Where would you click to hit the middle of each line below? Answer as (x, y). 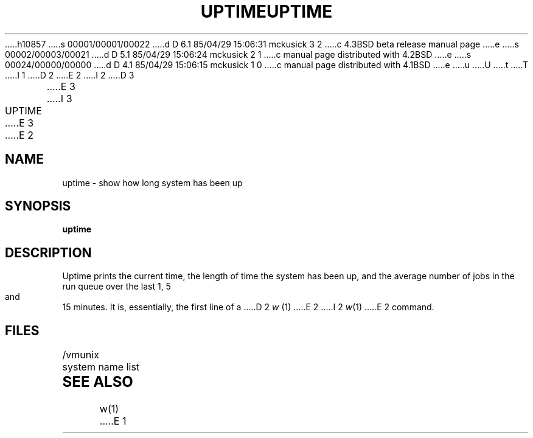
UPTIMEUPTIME (266, 12)
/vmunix (81, 355)
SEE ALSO (98, 382)
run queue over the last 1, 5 (117, 287)
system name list (101, 367)
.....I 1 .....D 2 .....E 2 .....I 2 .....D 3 (70, 75)
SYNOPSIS (38, 206)
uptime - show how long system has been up (152, 182)
